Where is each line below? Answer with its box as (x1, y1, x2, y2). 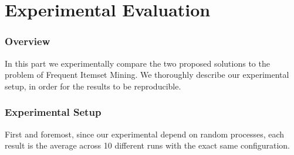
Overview (5, 34, 50, 49)
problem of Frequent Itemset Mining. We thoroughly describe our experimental (5, 68, 289, 81)
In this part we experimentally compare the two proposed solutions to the (5, 57, 270, 69)
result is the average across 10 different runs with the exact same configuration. (5, 139, 290, 151)
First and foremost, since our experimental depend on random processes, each (5, 128, 285, 140)
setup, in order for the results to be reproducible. (5, 80, 181, 92)
